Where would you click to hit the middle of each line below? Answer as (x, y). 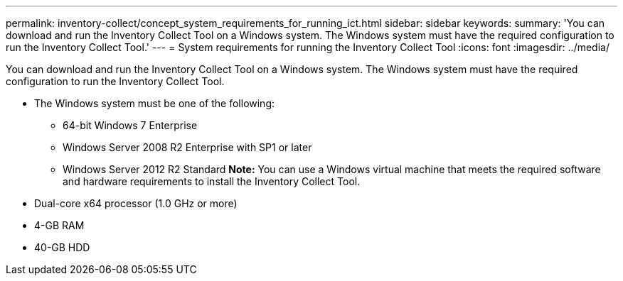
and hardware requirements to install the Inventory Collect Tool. (212, 181)
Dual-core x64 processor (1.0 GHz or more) (136, 203)
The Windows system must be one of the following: (155, 103)
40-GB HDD (62, 247)
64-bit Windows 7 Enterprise (130, 125)
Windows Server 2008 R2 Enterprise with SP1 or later (187, 147)
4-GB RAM (59, 225)
